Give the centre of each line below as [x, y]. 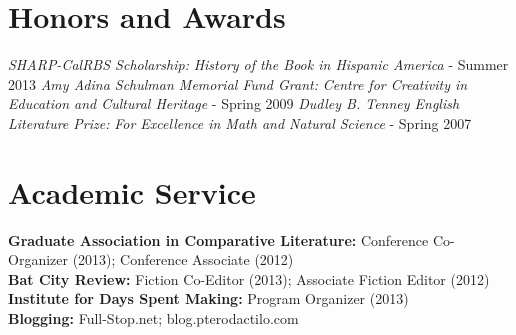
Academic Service [132, 191]
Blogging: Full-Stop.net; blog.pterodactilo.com [153, 318]
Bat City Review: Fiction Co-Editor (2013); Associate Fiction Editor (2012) [249, 278]
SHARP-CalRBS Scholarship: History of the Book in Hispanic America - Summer [258, 64]
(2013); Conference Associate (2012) [183, 259]
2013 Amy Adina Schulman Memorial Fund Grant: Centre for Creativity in [238, 83]
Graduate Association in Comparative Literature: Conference [218, 239]
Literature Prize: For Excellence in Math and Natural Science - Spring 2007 [240, 122]
